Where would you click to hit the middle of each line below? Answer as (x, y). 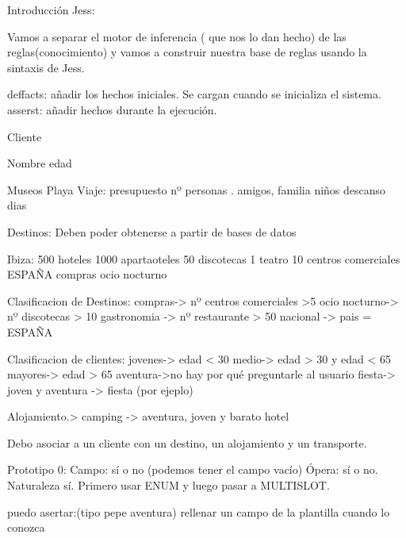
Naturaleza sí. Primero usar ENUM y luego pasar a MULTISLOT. (169, 485)
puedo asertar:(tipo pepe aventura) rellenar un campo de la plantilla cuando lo (199, 511)
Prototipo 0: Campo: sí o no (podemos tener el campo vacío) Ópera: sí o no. (193, 469)
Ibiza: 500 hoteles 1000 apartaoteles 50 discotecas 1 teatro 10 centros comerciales (204, 258)
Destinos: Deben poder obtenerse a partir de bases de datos (152, 231)
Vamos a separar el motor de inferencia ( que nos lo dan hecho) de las (177, 36)
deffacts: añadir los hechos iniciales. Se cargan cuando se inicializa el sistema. (194, 94)
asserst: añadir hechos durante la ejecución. (112, 109)
